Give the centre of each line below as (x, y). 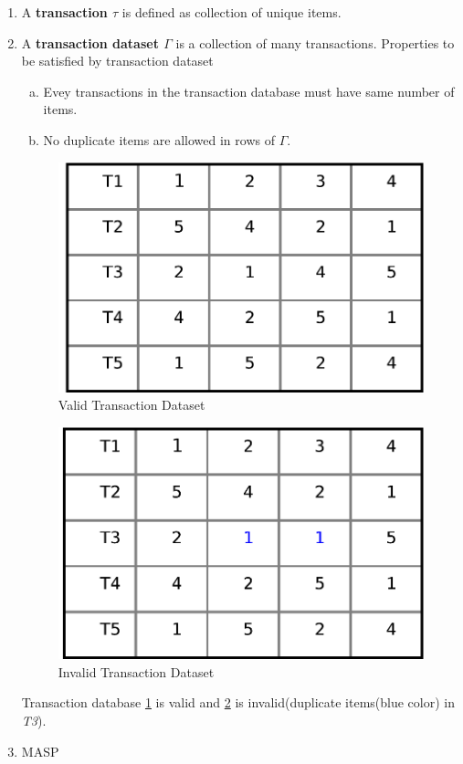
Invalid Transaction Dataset (136, 671)
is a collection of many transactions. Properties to (315, 42)
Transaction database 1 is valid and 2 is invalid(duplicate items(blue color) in (238, 702)
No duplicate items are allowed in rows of (159, 139)
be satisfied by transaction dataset (117, 61)
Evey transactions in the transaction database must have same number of (249, 91)
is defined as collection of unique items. (231, 12)
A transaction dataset (90, 42)
